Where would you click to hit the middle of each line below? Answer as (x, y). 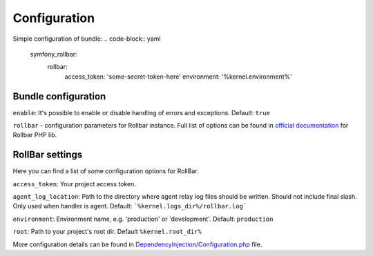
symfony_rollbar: (54, 54)
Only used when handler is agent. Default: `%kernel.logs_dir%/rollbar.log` (130, 206)
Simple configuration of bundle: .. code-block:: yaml (87, 39)
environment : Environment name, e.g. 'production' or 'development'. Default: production (143, 219)
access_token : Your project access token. (74, 184)
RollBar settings (48, 155)
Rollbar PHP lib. (35, 135)
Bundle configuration (59, 96)
